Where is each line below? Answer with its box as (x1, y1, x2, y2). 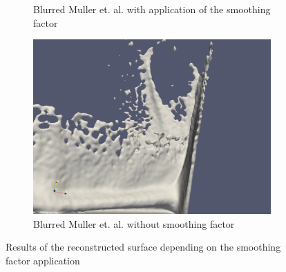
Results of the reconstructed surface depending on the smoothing (6, 240, 281, 254)
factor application (6, 253, 80, 267)
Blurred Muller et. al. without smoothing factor (33, 216, 235, 231)
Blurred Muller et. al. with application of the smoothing (33, 2, 271, 16)
